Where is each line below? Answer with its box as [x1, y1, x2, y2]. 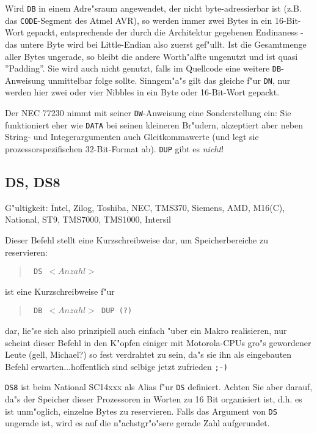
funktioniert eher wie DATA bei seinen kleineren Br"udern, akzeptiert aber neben [5, 118, 303, 131]
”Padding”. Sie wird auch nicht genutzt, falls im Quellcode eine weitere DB [5, 62, 282, 75]
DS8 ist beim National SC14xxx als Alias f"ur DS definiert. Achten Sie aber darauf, [5, 380, 313, 393]
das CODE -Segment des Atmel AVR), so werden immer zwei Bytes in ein [5, 13, 272, 26]
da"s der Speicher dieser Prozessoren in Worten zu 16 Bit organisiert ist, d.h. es [5, 393, 302, 405]
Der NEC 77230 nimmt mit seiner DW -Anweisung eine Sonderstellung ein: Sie [5, 106, 291, 119]
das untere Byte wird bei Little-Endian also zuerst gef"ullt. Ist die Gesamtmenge [5, 37, 307, 50]
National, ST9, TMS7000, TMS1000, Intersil [5, 213, 171, 226]
